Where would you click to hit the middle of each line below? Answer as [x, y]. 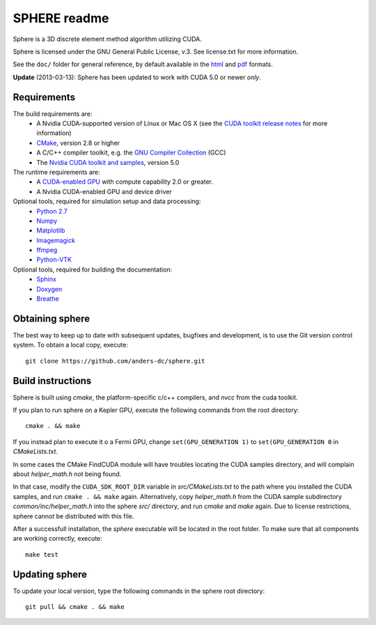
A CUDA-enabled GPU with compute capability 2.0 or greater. [125, 182]
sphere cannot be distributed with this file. [73, 516]
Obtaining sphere [52, 318]
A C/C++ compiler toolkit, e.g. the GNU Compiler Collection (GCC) [131, 152]
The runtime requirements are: [56, 172]
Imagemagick [56, 240]
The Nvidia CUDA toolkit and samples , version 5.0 [108, 162]
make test [42, 554]
